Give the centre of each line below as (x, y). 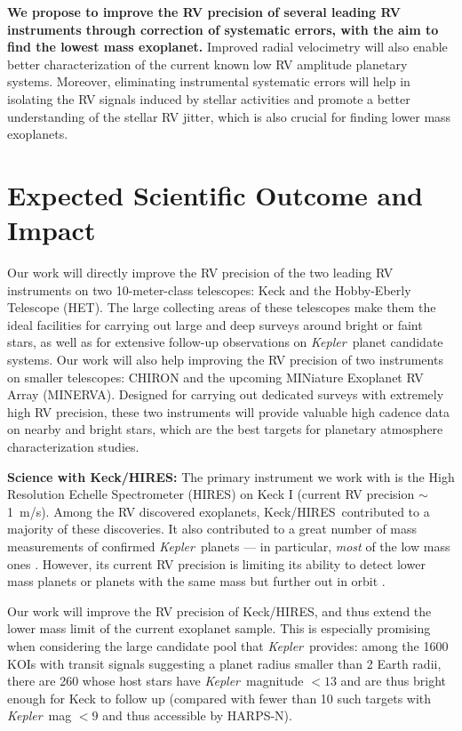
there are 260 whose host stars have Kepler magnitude (155, 681)
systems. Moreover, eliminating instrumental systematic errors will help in (209, 81)
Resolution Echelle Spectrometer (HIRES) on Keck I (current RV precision (211, 494)
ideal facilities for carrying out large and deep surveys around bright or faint (215, 324)
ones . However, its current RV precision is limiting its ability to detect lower (216, 563)
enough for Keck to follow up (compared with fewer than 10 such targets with (219, 698)
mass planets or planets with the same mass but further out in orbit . (196, 581)
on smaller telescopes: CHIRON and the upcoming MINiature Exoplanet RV (215, 377)
